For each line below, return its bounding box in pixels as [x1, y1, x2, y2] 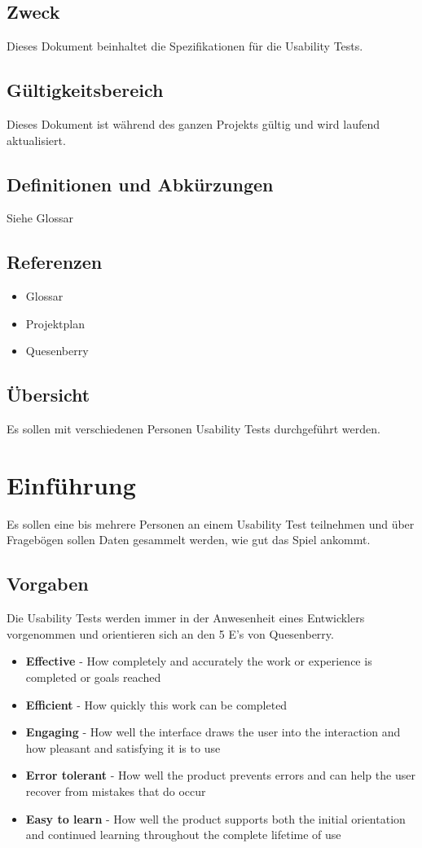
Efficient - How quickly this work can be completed [25, 696, 288, 713]
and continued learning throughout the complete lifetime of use [25, 826, 341, 843]
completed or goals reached [25, 669, 161, 686]
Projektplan [25, 314, 86, 332]
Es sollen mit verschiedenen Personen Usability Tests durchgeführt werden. [7, 420, 380, 437]
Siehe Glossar [7, 209, 73, 226]
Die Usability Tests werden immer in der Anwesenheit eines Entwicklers [7, 609, 365, 626]
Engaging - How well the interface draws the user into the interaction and [25, 723, 401, 740]
